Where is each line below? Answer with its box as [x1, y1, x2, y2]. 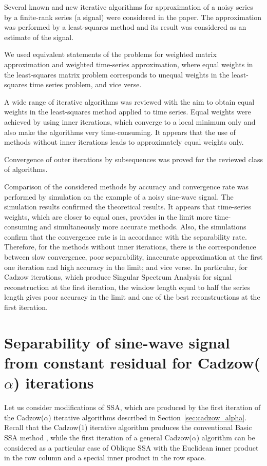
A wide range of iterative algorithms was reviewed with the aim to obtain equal [4, 96, 255, 107]
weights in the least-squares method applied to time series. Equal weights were [4, 106, 251, 117]
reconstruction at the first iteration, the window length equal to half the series [4, 281, 251, 292]
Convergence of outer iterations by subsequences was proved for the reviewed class [4, 153, 263, 164]
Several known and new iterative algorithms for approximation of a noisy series [4, 2, 253, 12]
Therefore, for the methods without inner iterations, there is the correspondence [4, 241, 256, 252]
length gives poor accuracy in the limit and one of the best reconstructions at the [4, 292, 260, 302]
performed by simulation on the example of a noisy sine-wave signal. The [4, 191, 234, 202]
